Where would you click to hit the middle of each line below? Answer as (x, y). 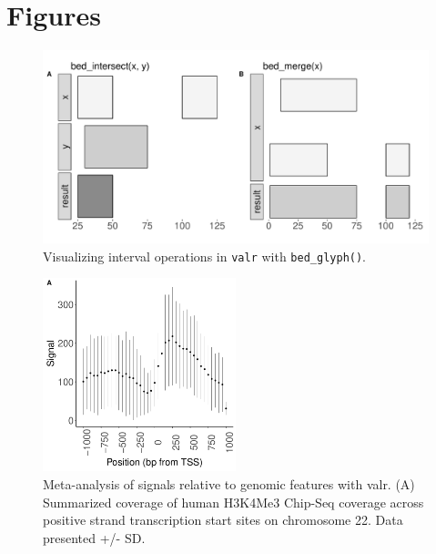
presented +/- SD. (94, 537)
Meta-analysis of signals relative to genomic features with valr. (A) (229, 483)
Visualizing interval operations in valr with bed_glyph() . (205, 256)
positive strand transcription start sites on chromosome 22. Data (223, 520)
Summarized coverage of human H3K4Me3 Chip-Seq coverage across (233, 502)
